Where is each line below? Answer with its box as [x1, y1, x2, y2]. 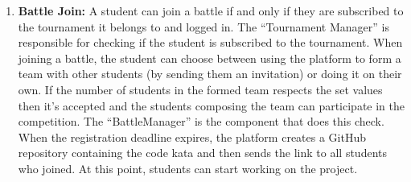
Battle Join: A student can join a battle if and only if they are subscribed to [18, 2, 404, 19]
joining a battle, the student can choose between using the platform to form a [18, 49, 401, 66]
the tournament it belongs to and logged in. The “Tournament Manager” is [18, 18, 389, 35]
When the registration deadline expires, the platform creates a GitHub [18, 128, 367, 145]
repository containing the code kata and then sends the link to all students [18, 144, 388, 161]
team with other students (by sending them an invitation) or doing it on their [18, 65, 402, 82]
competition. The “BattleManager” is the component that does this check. [18, 113, 384, 130]
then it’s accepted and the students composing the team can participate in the [18, 97, 405, 114]
